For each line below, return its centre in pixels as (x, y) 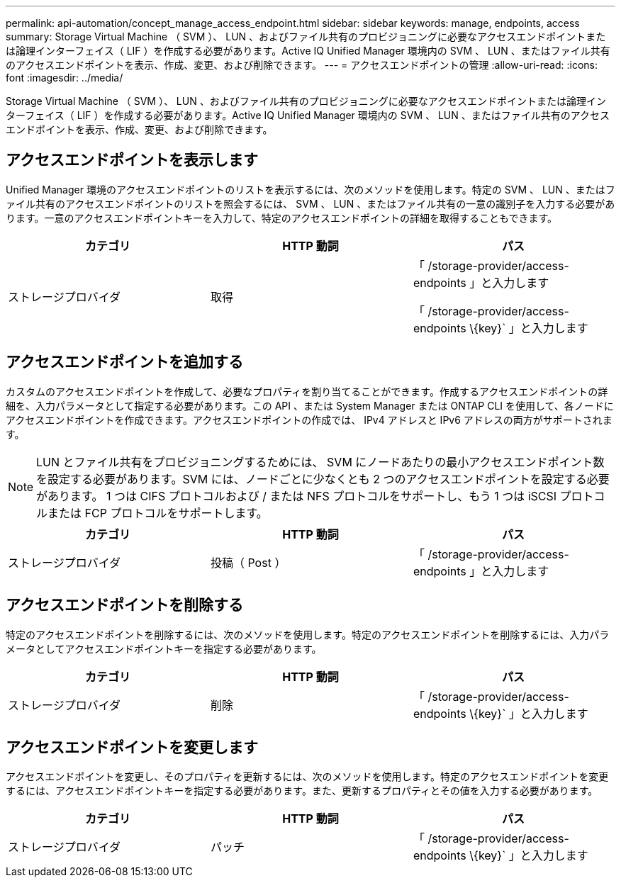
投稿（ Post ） (248, 562)
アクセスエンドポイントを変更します (132, 747)
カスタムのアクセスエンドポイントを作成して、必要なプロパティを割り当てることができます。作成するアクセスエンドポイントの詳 (307, 391)
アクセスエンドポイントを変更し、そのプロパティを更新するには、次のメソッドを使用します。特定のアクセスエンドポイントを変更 (307, 777)
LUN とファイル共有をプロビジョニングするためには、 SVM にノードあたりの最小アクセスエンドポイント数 (320, 462)
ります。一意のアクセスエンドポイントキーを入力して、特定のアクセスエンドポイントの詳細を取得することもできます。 (282, 218)
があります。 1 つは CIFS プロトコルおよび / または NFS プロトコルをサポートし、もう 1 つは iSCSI (297, 496)
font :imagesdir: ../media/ (65, 78)
